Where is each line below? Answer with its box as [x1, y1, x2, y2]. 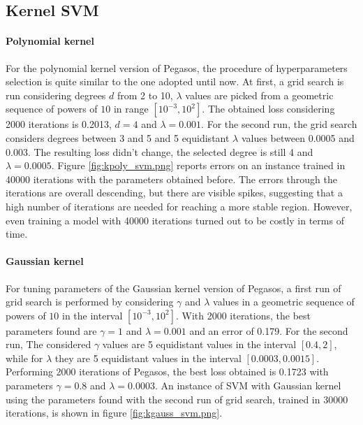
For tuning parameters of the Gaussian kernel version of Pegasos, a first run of [6, 280, 341, 295]
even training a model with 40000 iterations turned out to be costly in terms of [6, 212, 344, 227]
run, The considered [6, 337, 91, 352]
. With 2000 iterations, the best [175, 308, 311, 322]
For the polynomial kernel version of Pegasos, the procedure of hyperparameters [6, 60, 348, 75]
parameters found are [6, 323, 97, 338]
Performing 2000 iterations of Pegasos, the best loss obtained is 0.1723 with [6, 364, 329, 379]
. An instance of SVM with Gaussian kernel [154, 378, 341, 393]
